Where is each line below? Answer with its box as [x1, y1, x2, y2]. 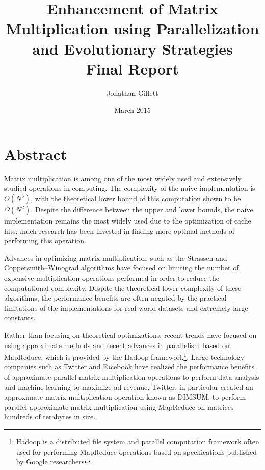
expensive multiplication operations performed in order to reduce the [4, 272, 219, 283]
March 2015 [114, 105, 151, 115]
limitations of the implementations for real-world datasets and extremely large [4, 302, 248, 313]
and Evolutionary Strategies [32, 38, 233, 59]
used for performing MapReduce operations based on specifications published [16, 446, 257, 457]
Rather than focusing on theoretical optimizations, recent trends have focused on [4, 329, 257, 340]
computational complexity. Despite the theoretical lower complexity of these [4, 282, 242, 293]
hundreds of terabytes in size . [4, 411, 96, 422]
